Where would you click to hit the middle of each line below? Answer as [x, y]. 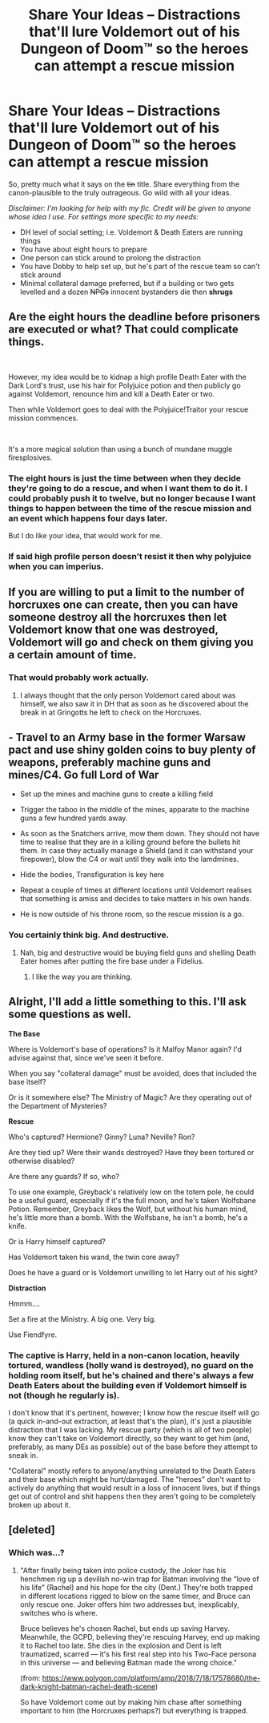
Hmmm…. [24, 1303]
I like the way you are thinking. [82, 976]
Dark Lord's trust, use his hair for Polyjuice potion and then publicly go [125, 385]
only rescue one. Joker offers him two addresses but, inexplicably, [130, 1604]
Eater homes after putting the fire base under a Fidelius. [112, 961]
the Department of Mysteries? [58, 1105]
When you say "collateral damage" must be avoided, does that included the [133, 1073]
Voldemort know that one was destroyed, [113, 630]
